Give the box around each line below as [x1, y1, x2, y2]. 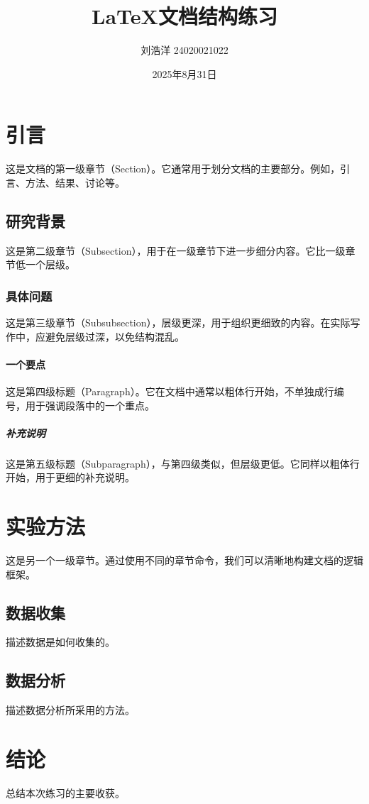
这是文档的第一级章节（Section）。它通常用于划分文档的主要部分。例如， [6, 161, 341, 176]
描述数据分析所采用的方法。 [6, 703, 135, 717]
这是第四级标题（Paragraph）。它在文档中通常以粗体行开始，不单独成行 [6, 384, 334, 399]
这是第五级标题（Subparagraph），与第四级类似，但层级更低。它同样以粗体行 [6, 456, 360, 470]
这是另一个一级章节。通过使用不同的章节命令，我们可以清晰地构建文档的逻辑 [6, 553, 363, 568]
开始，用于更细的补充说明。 [6, 470, 135, 485]
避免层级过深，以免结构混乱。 [45, 329, 184, 343]
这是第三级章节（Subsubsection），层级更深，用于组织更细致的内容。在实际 [6, 315, 351, 330]
